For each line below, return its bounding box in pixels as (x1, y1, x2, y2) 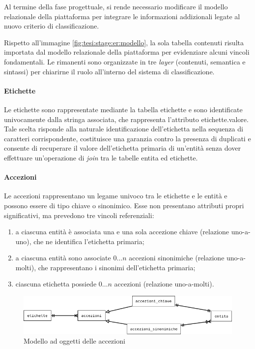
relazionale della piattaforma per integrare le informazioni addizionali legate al (4, 11, 240, 21)
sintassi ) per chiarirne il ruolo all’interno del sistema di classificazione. (4, 66, 215, 76)
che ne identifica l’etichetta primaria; (33, 236, 144, 246)
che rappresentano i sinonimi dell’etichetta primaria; (38, 262, 196, 272)
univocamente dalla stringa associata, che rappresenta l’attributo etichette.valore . (4, 114, 249, 124)
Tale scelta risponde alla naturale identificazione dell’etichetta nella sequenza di (4, 124, 243, 134)
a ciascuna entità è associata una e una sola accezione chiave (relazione (15, 226, 229, 237)
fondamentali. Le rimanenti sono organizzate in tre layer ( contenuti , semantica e (4, 56, 246, 66)
